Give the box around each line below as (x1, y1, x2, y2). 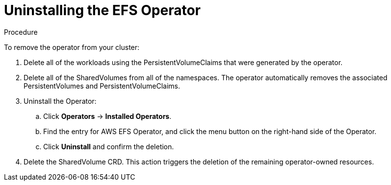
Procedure (4, 27, 38, 36)
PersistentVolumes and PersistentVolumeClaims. (24, 81, 180, 90)
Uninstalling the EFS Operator (4, 2, 201, 19)
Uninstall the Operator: (24, 96, 97, 105)
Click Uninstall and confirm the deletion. (43, 142, 174, 151)
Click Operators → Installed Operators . (43, 112, 172, 120)
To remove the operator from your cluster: (4, 43, 140, 51)
